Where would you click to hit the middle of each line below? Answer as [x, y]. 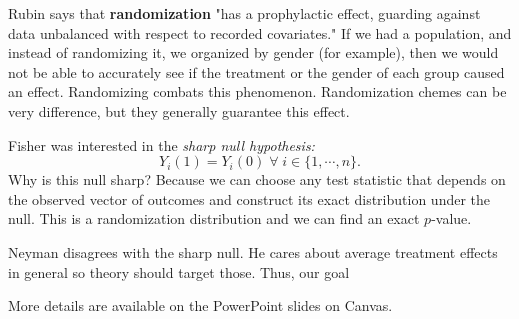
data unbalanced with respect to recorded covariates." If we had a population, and [260, 32]
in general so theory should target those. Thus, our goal [179, 271]
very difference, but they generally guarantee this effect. [179, 110]
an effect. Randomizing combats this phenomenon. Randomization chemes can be [257, 91]
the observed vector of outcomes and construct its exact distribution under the [249, 198]
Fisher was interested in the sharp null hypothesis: [161, 144]
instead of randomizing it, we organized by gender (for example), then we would [253, 52]
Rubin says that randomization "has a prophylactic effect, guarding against [244, 13]
